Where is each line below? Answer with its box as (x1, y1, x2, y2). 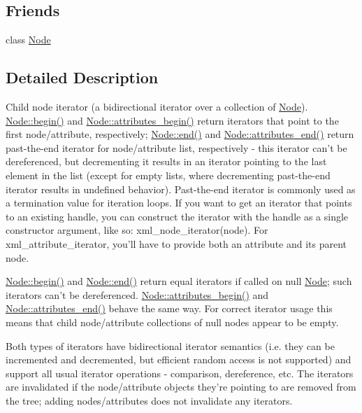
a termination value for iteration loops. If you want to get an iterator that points (6, 195, 352, 210)
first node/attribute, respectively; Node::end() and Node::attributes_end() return (6, 127, 354, 141)
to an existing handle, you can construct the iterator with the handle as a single (6, 209, 349, 223)
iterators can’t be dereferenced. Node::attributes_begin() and (6, 287, 269, 302)
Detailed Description (6, 66, 159, 88)
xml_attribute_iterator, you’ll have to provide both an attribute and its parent (6, 236, 347, 251)
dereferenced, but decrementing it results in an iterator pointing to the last (6, 154, 327, 169)
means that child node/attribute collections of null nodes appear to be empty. (6, 314, 339, 329)
